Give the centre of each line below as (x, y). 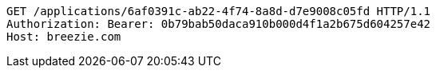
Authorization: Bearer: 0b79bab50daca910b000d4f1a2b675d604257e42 (219, 24)
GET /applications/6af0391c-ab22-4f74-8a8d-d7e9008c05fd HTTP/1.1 (219, 11)
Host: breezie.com (64, 37)
